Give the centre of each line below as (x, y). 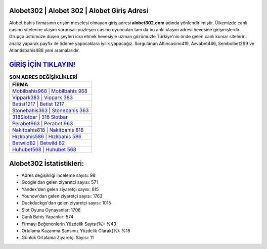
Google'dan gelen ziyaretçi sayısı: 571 (60, 182)
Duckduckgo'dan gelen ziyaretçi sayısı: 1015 (66, 203)
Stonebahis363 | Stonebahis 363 (50, 110)
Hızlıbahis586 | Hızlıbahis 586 (47, 137)
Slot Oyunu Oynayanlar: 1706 (51, 210)
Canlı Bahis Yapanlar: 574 (47, 217)
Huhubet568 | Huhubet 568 (44, 149)
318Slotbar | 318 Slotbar (40, 117)
